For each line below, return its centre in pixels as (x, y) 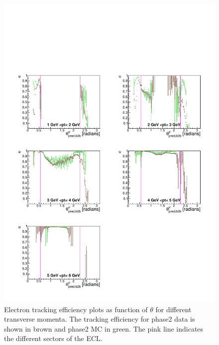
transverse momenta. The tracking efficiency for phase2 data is (100, 319)
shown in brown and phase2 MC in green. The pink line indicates (104, 328)
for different (173, 309)
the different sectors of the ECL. (53, 338)
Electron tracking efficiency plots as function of (76, 309)
